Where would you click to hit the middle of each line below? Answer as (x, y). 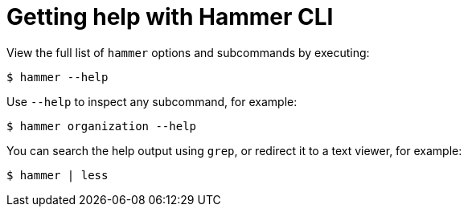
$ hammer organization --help (102, 126)
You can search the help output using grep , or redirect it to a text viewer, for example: (234, 150)
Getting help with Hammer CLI (170, 17)
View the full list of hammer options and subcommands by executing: (188, 52)
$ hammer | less (57, 175)
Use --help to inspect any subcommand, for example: (152, 101)
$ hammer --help (57, 77)
